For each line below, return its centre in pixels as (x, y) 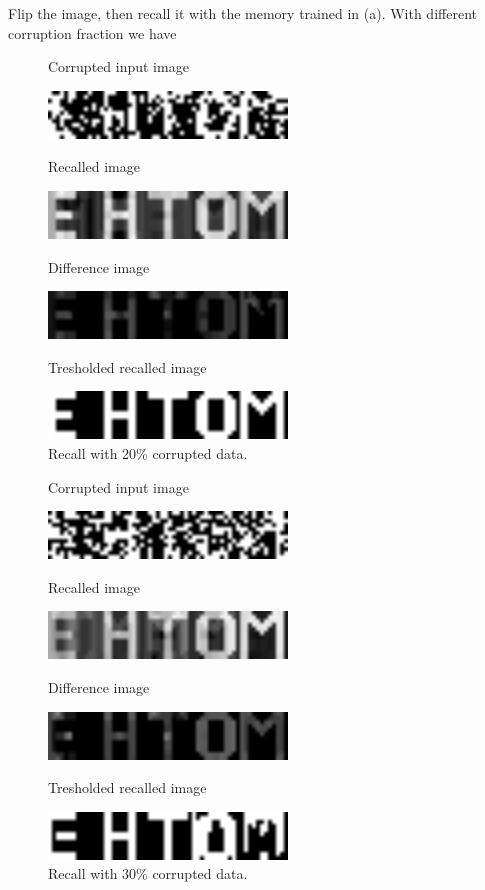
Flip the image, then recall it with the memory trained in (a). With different (242, 13)
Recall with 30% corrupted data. (148, 873)
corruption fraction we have (92, 32)
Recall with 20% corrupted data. (148, 452)
